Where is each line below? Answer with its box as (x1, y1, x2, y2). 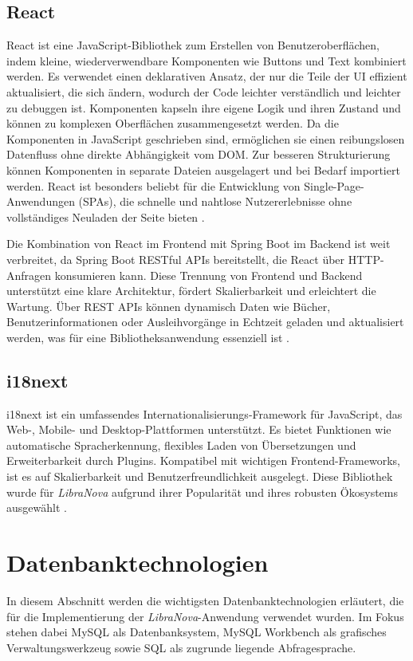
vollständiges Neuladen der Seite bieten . (6, 208, 205, 225)
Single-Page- (304, 177, 364, 194)
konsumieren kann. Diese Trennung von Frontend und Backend (54, 266, 363, 283)
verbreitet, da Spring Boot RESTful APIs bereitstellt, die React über (6, 250, 345, 267)
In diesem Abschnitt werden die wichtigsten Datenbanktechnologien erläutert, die (6, 592, 404, 608)
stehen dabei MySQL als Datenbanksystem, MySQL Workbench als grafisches (6, 624, 387, 640)
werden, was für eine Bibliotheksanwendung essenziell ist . (6, 329, 289, 345)
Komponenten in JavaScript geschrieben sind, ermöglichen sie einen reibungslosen (6, 130, 405, 147)
